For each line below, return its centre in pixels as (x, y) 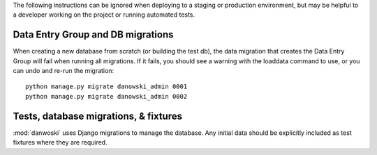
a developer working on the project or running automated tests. (104, 15)
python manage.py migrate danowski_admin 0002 (106, 96)
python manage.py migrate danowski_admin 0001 (106, 87)
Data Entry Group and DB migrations (93, 35)
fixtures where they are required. (60, 142)
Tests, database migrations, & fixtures (98, 116)
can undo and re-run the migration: (64, 71)
